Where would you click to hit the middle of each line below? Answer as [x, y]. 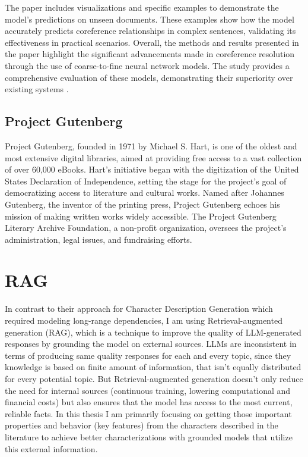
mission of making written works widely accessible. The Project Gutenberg [141, 216]
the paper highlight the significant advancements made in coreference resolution [150, 54]
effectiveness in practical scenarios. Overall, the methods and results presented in [152, 42]
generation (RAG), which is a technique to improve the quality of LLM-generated [153, 332]
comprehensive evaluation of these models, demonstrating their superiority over [149, 77]
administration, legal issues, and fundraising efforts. [99, 239]
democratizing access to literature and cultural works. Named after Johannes [145, 192]
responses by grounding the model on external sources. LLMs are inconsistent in [151, 344]
